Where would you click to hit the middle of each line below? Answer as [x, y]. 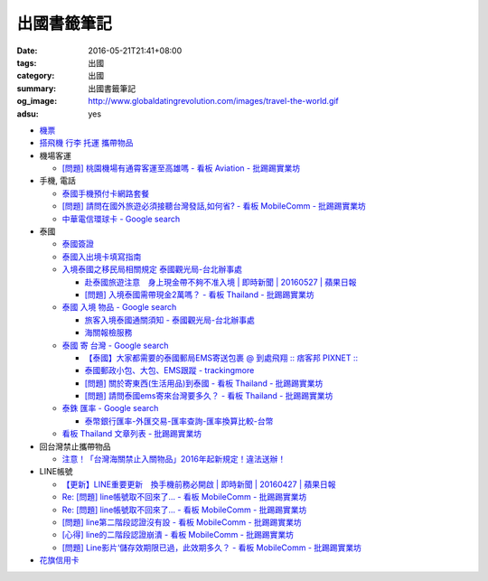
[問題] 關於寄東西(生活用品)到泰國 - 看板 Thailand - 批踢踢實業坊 [204, 383]
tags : [27, 62]
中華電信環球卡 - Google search [121, 219]
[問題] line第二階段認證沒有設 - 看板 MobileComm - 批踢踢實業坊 [182, 522]
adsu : [28, 114]
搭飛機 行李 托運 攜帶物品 [86, 143]
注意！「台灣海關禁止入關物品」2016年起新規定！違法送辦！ [174, 459]
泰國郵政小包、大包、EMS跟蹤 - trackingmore [169, 370]
